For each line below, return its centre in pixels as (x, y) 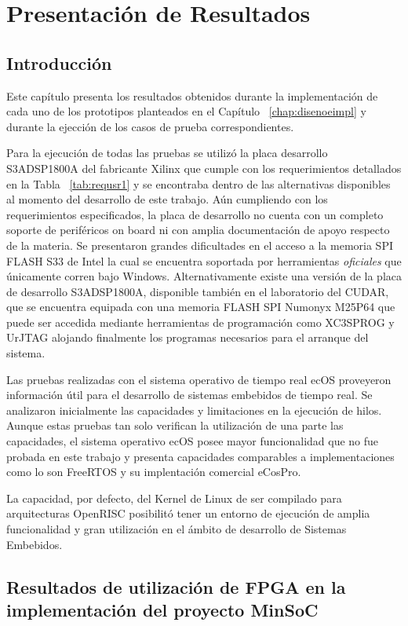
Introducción (59, 62)
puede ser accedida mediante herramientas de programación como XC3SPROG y (200, 322)
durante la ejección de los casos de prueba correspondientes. (150, 126)
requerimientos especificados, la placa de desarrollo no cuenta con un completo (195, 214)
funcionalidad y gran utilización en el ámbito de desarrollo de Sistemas (177, 529)
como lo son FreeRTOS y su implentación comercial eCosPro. (154, 472)
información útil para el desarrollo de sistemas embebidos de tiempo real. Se (189, 395)
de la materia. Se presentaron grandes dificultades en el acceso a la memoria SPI (200, 245)
